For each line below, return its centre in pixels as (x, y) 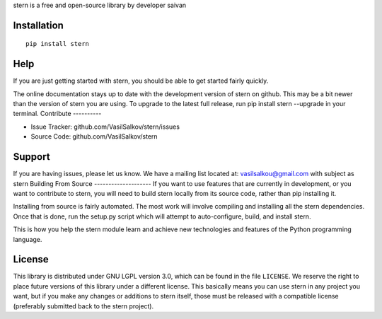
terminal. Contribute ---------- (57, 114)
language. (28, 239)
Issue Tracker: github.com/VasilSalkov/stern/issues (105, 127)
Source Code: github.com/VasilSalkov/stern (94, 137)
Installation (38, 25)
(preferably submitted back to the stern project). (83, 306)
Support (31, 157)
